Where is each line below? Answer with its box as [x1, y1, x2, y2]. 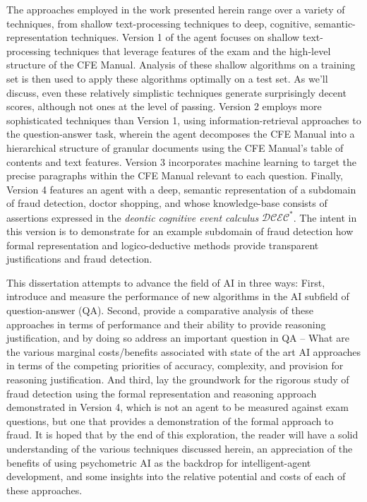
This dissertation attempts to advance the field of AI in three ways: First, [6, 275, 325, 289]
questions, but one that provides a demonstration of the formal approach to [6, 413, 334, 428]
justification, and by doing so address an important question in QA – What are [6, 330, 349, 345]
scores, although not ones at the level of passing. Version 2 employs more [6, 99, 322, 114]
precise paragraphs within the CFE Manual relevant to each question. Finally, [6, 168, 344, 183]
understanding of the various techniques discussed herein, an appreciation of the [6, 441, 353, 455]
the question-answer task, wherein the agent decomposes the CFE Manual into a [6, 126, 355, 141]
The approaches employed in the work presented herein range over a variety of [6, 2, 345, 16]
